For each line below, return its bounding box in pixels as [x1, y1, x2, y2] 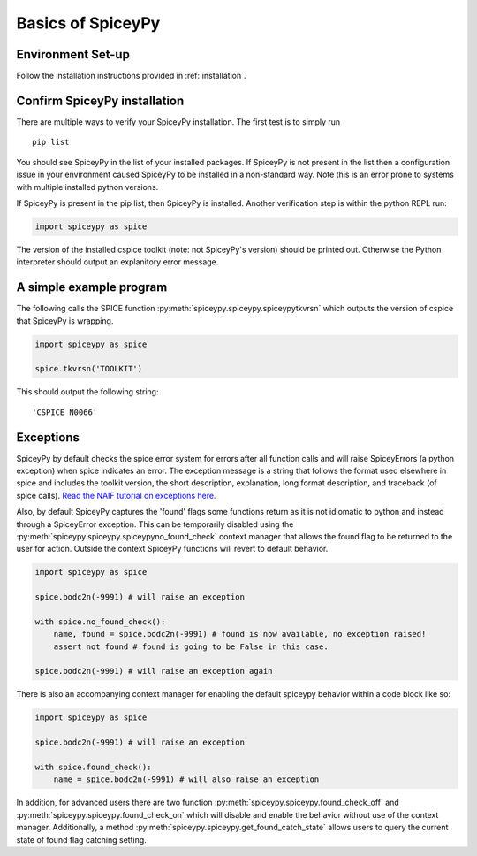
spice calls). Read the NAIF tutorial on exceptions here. [16, 490, 216, 501]
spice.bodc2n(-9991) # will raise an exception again [34, 666, 273, 676]
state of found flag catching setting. [16, 834, 148, 845]
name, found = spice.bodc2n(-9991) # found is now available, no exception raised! [53, 629, 427, 639]
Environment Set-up [16, 47, 130, 62]
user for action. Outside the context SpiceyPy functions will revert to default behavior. [16, 544, 329, 554]
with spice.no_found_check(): [34, 616, 166, 627]
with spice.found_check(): [34, 762, 152, 772]
